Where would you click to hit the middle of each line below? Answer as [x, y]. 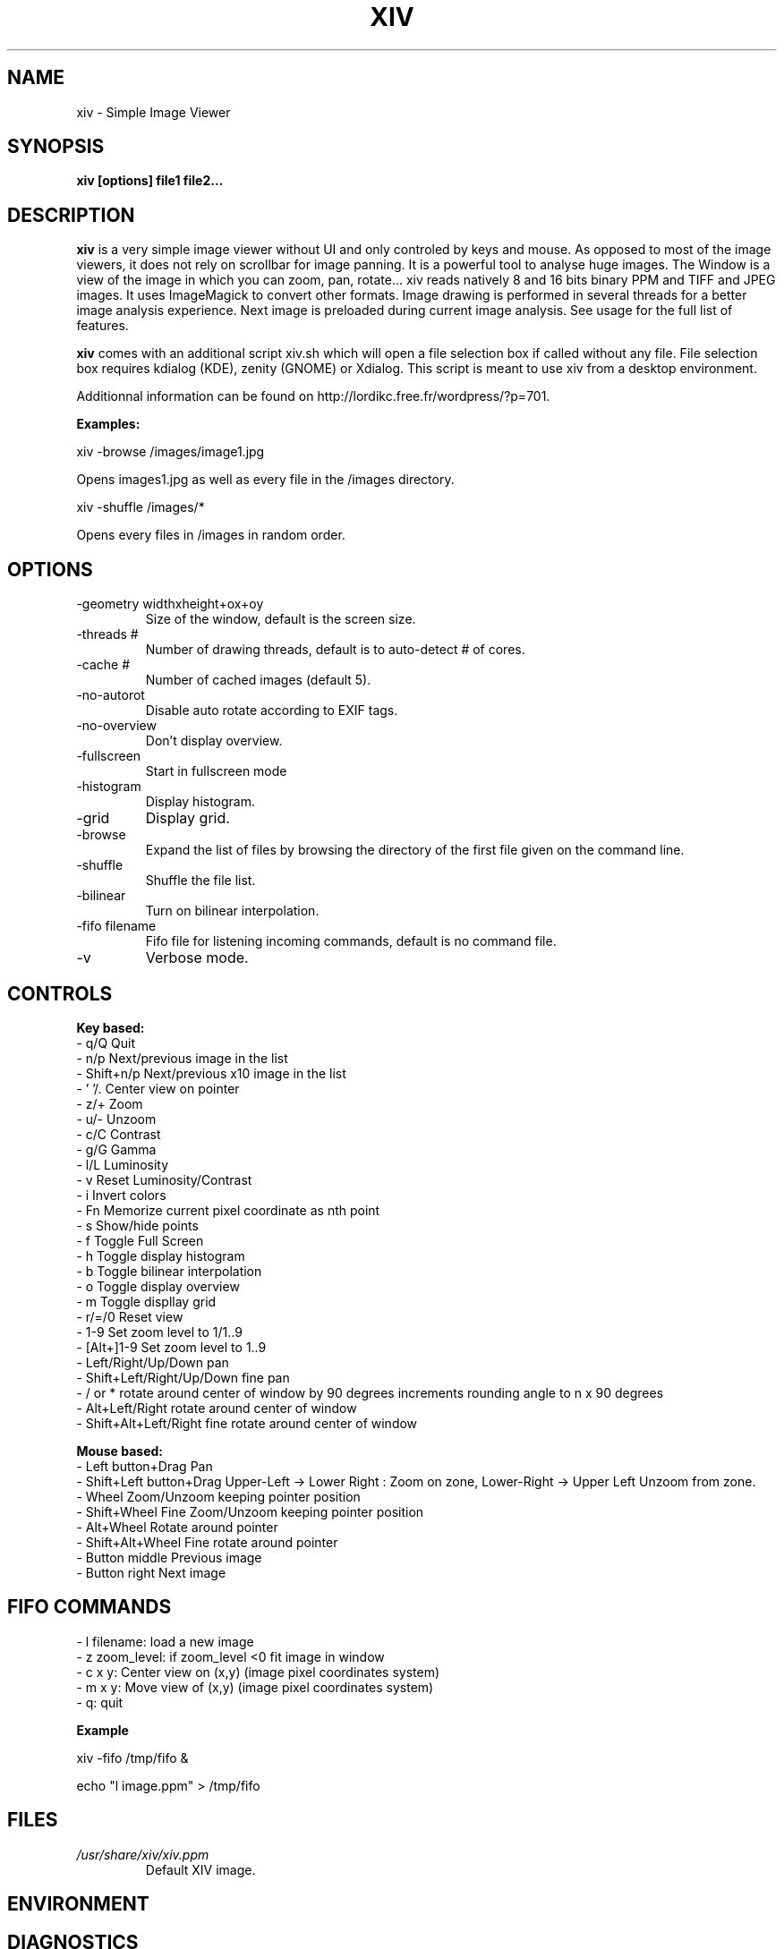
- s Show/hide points [137, 1225]
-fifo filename [116, 926]
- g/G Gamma [116, 1149]
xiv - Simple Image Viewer [153, 112]
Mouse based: [120, 1451]
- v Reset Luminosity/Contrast [164, 1179]
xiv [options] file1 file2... [150, 181]
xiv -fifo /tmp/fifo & [132, 1758]
